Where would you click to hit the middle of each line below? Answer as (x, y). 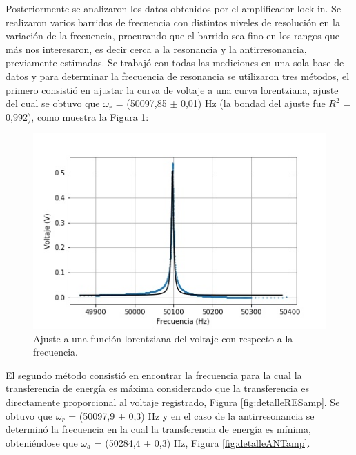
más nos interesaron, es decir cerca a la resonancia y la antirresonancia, (156, 49)
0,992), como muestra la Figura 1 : (77, 116)
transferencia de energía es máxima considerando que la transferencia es (158, 388)
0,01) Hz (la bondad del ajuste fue (253, 103)
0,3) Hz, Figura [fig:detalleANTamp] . (232, 442)
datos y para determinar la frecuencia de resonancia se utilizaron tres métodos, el (178, 76)
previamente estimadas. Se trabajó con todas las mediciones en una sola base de (175, 62)
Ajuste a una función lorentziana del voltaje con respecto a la (163, 338)
